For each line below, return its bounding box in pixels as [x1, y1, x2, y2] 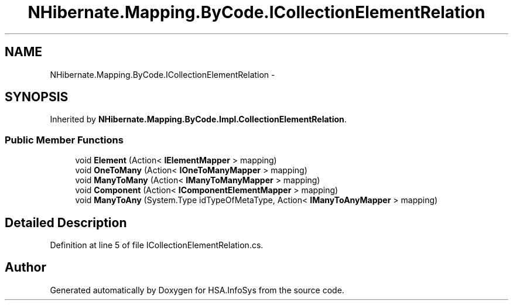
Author [5, 260, 46, 275]
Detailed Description [5, 215, 127, 230]
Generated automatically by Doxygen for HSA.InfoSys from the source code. [50, 285, 344, 295]
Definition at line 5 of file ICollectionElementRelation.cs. [50, 240, 264, 251]
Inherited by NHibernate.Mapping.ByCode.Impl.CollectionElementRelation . [50, 114, 347, 125]
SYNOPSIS [5, 90, 69, 105]
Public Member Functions [5, 133, 124, 146]
